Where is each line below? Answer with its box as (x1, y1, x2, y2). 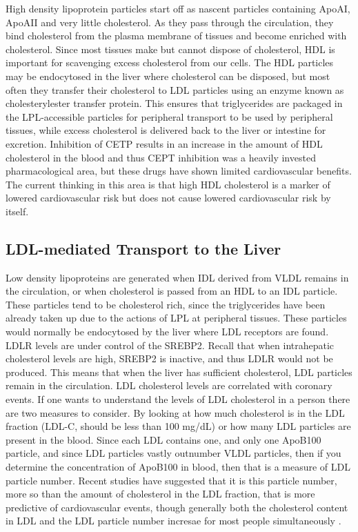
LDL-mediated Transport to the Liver (6, 237, 281, 259)
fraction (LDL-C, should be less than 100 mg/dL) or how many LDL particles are (6, 419, 351, 433)
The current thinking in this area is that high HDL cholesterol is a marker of (6, 177, 330, 191)
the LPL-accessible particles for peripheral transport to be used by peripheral (6, 109, 333, 124)
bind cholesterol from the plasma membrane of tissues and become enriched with (6, 28, 347, 43)
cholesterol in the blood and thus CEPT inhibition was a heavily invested (6, 150, 316, 164)
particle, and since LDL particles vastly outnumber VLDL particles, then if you (6, 446, 341, 460)
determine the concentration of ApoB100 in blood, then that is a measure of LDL (6, 460, 350, 474)
